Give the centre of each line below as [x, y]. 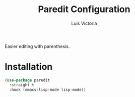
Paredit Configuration [84, 9]
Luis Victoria [84, 23]
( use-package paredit [27, 80]
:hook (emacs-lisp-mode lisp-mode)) [48, 89]
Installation [29, 67]
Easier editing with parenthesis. [37, 46]
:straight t [22, 85]
